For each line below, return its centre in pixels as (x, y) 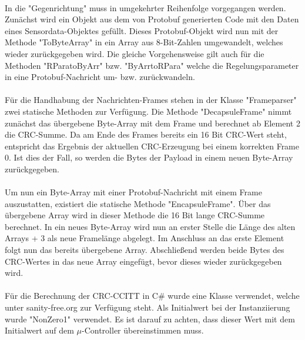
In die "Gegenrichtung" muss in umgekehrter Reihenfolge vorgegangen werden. (145, 7)
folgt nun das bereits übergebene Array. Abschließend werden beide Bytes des (145, 250)
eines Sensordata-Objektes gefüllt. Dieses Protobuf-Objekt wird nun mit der (142, 30)
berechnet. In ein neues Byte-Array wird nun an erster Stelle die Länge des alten (150, 226)
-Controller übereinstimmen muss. (143, 330)
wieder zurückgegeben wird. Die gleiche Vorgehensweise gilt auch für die (135, 53)
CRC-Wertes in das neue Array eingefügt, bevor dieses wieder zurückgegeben (143, 261)
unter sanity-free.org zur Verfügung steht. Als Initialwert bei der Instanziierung (148, 307)
